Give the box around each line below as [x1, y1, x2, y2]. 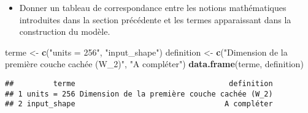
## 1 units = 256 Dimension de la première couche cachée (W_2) [5, 89, 273, 98]
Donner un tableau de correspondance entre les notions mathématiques [19, 1, 287, 13]
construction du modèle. [19, 25, 110, 38]
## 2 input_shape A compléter [5, 100, 273, 109]
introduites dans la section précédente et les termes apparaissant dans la [19, 13, 291, 26]
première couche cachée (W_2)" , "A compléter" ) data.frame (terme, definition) [5, 57, 304, 70]
